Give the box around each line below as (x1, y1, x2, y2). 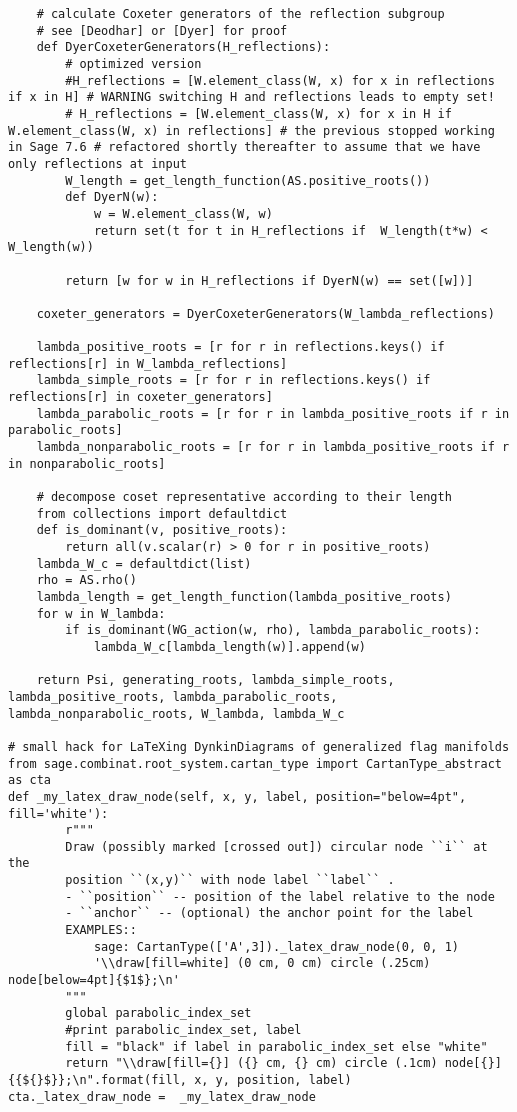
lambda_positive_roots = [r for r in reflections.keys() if (36, 340, 445, 355)
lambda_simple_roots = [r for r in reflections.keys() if (36, 373, 431, 388)
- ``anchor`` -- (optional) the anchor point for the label (65, 906, 474, 921)
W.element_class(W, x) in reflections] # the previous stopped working (8, 123, 495, 138)
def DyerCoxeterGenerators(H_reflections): (36, 40, 331, 55)
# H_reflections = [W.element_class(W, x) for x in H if (65, 106, 452, 121)
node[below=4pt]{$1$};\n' (8, 973, 180, 988)
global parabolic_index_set (65, 1006, 252, 1021)
